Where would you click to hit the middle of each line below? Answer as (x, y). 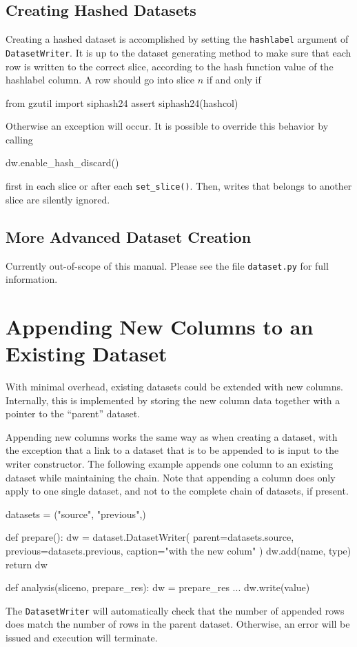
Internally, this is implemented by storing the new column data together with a (173, 400)
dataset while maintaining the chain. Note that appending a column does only (171, 477)
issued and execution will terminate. (82, 638)
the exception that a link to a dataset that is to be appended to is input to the (172, 450)
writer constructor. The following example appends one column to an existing (170, 464)
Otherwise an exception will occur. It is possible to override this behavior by (167, 126)
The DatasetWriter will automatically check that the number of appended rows (175, 610)
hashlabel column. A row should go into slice (100, 80)
